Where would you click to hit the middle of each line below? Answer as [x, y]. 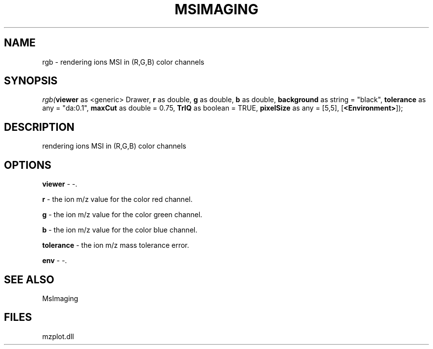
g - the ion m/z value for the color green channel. [122, 215]
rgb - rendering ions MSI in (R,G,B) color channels [123, 62]
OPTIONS [28, 165]
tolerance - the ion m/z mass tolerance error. [116, 245]
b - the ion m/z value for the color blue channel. [120, 230]
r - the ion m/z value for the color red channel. [117, 199]
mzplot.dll [58, 336]
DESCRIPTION [39, 127]
